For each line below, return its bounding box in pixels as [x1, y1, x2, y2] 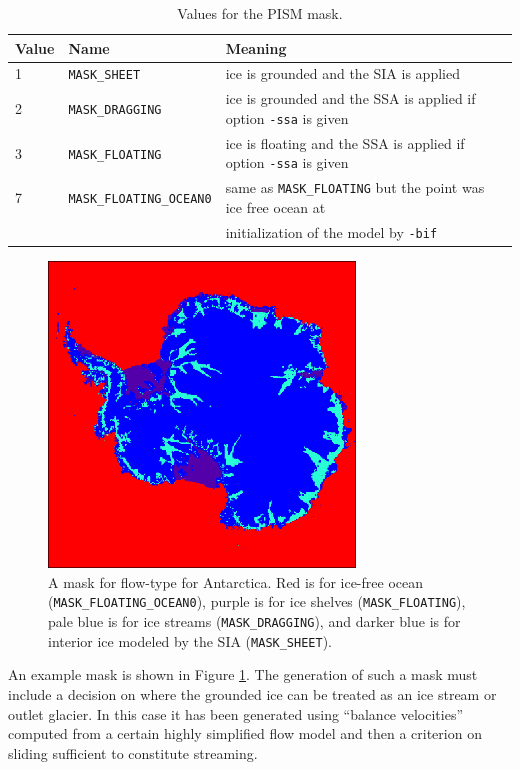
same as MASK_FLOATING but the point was [225, 177, 485, 198]
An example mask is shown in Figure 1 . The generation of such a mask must [8, 664, 478, 685]
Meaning [225, 37, 287, 58]
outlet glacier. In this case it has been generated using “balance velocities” [8, 703, 464, 724]
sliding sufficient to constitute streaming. [8, 742, 258, 763]
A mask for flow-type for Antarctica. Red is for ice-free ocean [48, 571, 424, 592]
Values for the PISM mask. [177, 3, 343, 23]
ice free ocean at [225, 197, 326, 217]
